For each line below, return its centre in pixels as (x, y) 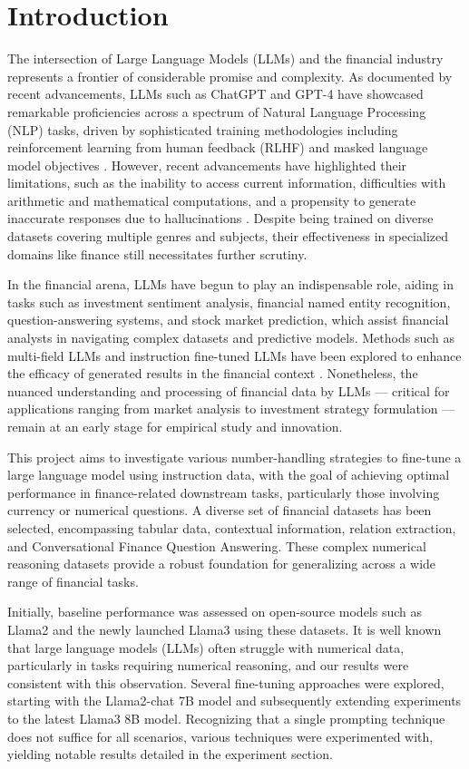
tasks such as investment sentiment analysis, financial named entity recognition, (229, 302)
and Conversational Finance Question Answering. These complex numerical (217, 545)
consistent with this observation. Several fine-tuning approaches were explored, (226, 682)
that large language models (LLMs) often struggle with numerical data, (206, 647)
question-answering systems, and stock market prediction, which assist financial (228, 320)
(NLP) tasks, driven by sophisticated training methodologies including (203, 129)
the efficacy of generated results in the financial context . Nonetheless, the (213, 373)
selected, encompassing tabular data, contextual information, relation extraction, (232, 527)
